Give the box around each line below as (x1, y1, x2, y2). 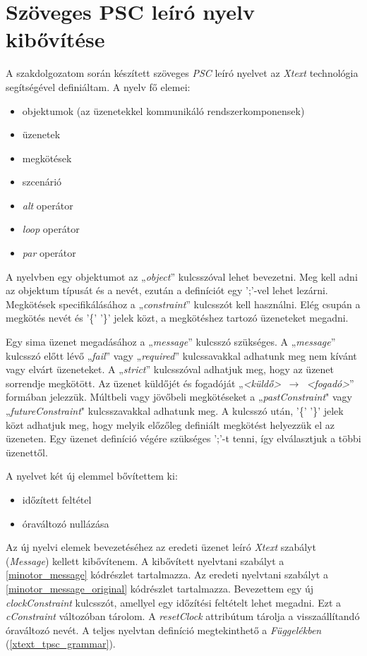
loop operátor (22, 221, 80, 236)
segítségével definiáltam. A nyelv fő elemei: (6, 79, 191, 94)
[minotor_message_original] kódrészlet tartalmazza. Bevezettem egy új (6, 581, 314, 595)
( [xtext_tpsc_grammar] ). (6, 636, 116, 651)
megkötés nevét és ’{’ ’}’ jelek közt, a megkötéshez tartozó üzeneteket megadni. (6, 310, 349, 325)
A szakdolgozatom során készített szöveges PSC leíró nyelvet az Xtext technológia (6, 66, 359, 80)
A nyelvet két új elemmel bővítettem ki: (6, 468, 178, 483)
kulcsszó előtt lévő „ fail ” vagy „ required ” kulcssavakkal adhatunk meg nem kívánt (6, 348, 357, 363)
